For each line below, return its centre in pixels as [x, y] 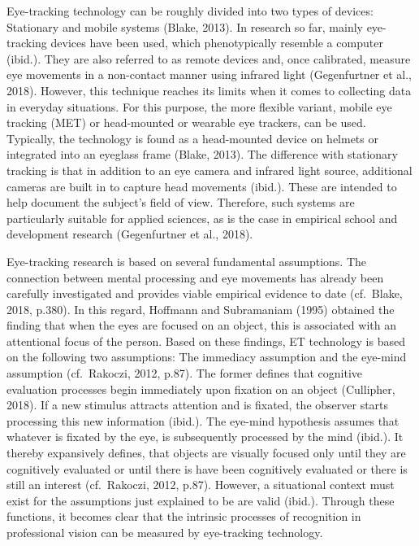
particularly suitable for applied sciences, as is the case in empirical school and [202, 218]
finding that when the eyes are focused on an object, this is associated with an [201, 325]
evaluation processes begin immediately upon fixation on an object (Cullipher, [201, 389]
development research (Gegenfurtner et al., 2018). [130, 234]
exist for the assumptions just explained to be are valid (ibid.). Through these [201, 500]
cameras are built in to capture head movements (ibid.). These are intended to [202, 186]
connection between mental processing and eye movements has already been [195, 277]
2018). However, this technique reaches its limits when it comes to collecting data [209, 90]
